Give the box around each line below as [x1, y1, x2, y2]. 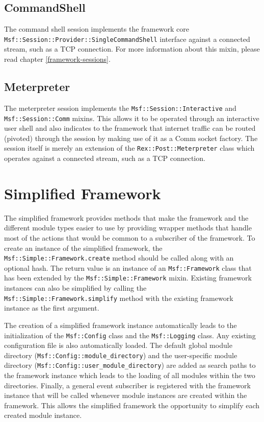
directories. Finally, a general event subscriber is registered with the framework [4, 380, 251, 390]
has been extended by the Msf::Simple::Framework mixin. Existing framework [4, 272, 252, 283]
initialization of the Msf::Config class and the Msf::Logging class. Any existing [4, 330, 256, 340]
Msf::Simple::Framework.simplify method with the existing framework [4, 292, 233, 303]
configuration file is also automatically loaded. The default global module [4, 340, 232, 350]
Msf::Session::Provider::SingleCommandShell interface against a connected [4, 33, 250, 44]
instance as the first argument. [4, 302, 99, 313]
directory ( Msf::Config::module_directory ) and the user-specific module [4, 349, 237, 360]
